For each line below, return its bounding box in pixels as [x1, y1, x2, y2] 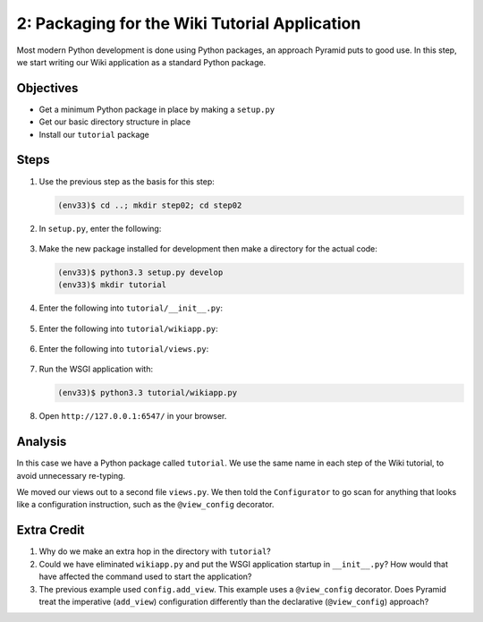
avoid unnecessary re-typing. [16, 470, 125, 481]
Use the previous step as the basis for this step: [38, 175, 215, 187]
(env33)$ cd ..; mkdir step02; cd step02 [57, 200, 242, 210]
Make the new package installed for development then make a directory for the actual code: [38, 243, 377, 254]
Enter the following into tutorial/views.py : [38, 344, 209, 354]
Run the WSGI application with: [38, 363, 154, 375]
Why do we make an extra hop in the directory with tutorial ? [38, 546, 272, 557]
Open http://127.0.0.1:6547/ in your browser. [38, 411, 227, 422]
